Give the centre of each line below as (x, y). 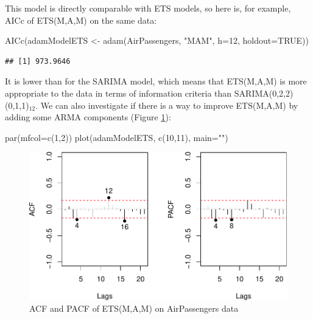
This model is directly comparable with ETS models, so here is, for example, (148, 8)
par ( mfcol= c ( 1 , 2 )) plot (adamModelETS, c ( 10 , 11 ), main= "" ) (117, 137)
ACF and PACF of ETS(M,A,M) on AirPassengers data (134, 308)
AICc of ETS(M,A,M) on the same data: (81, 20)
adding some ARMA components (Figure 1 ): (88, 117)
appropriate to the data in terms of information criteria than (118, 93)
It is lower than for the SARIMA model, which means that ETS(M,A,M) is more (156, 81)
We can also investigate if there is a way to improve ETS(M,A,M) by (169, 105)
